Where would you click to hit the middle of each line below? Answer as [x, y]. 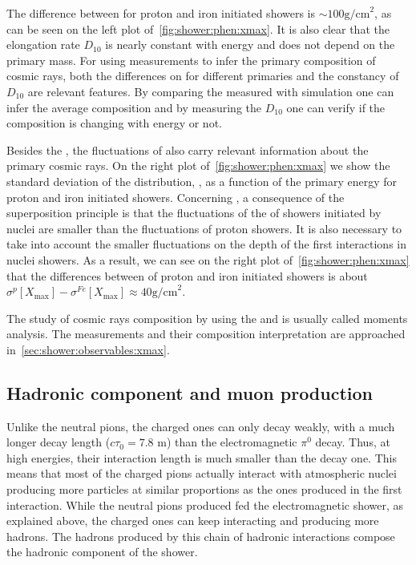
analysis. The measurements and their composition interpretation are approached [206, 334]
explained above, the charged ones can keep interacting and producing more [193, 521]
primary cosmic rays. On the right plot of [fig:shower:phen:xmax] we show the [198, 165]
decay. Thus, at [353, 442]
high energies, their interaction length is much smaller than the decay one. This [202, 457]
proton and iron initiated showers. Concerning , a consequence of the [176, 197]
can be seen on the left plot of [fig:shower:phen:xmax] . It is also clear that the [198, 28]
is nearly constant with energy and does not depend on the [250, 44]
